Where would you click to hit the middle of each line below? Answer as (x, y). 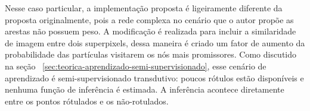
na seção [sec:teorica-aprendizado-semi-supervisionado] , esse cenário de (136, 66)
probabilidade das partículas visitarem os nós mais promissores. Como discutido (151, 54)
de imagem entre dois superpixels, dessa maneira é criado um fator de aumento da (155, 42)
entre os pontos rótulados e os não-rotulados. (87, 101)
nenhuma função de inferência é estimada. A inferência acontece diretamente (145, 89)
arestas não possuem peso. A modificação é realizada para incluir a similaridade (151, 31)
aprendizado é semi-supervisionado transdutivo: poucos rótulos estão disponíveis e (154, 77)
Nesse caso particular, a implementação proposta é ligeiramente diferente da (144, 8)
